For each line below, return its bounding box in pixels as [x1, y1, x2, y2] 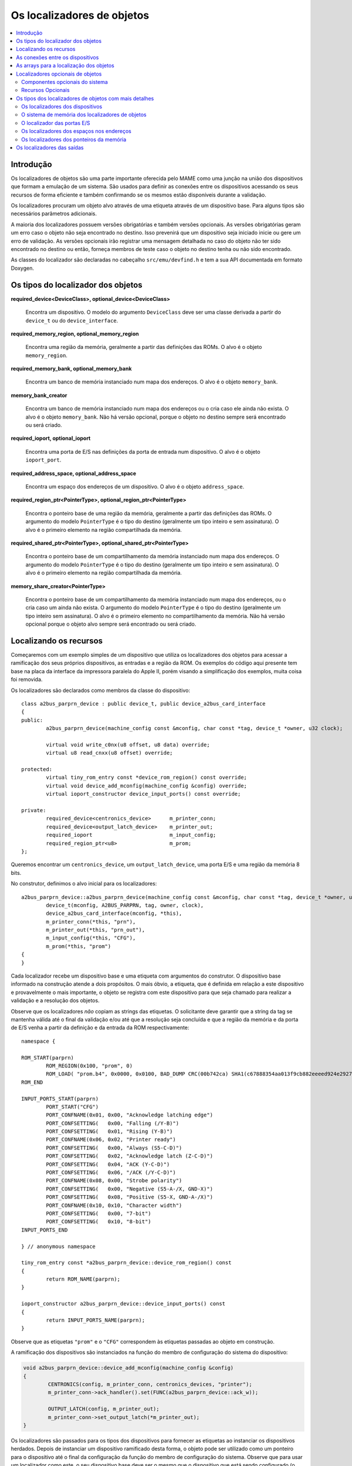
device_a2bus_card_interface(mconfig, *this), [46, 910, 182, 917]
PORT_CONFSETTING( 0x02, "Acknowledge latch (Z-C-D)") [46, 1153, 214, 1159]
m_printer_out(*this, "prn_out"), [46, 927, 145, 934]
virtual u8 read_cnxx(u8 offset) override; [46, 749, 173, 756]
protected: [21, 766, 53, 773]
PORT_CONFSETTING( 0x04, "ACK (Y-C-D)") [46, 1161, 170, 1168]
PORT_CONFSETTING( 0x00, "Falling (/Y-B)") [46, 1120, 179, 1126]
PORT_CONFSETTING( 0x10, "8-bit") [46, 1219, 152, 1225]
